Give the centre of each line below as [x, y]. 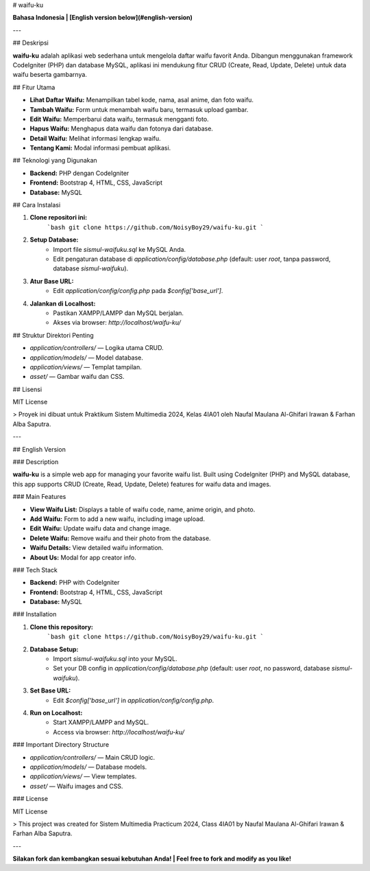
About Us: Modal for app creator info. [83, 557]
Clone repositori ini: [59, 218]
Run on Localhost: [56, 713]
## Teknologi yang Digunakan [55, 161]
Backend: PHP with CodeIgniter [75, 583]
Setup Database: [54, 240]
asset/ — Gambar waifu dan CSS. [77, 377]
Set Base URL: [50, 690]
